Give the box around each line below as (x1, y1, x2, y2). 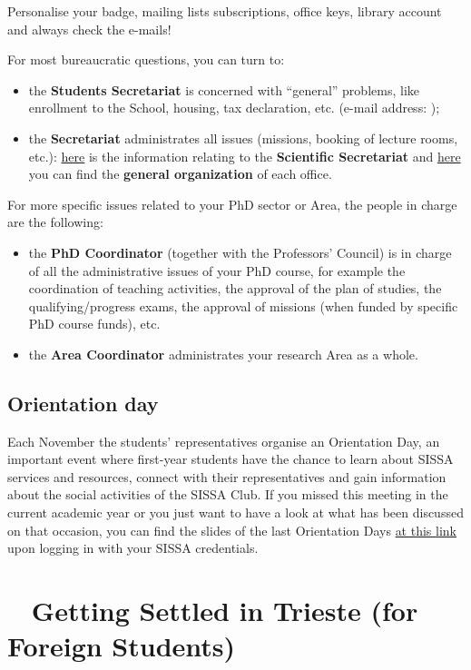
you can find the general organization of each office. (28, 164, 332, 183)
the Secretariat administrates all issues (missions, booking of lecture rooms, (28, 128, 458, 147)
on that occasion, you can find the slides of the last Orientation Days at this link (7, 520, 456, 539)
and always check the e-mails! (7, 19, 172, 38)
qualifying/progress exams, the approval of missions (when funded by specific (28, 296, 458, 315)
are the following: (7, 212, 103, 232)
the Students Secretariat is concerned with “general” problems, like (28, 80, 419, 99)
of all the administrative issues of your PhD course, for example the (28, 261, 406, 280)
